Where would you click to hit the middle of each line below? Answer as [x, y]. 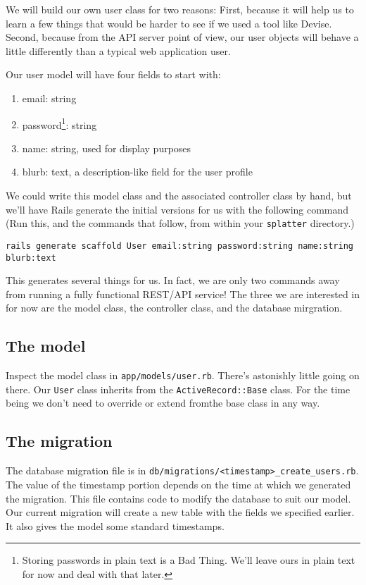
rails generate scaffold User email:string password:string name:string [179, 246]
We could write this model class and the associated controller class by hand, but [179, 195]
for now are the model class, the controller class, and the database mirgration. [174, 308]
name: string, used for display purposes [107, 148]
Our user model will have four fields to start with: [113, 74]
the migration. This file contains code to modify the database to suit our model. [178, 498]
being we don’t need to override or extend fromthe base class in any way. [163, 403]
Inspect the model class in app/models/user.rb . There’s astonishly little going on [183, 375]
